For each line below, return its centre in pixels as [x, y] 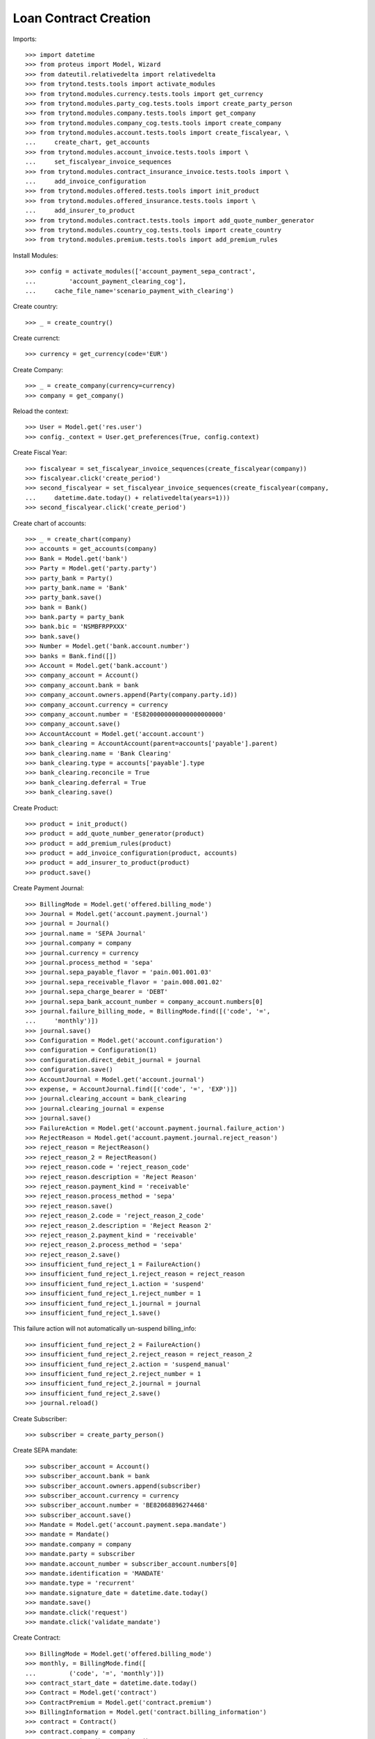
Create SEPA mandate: [45, 1450]
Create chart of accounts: [50, 523]
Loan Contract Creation [82, 18]
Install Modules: [35, 255]
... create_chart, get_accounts [87, 142]
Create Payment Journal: [49, 888]
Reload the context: [41, 411]
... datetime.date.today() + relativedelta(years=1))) [128, 498]
